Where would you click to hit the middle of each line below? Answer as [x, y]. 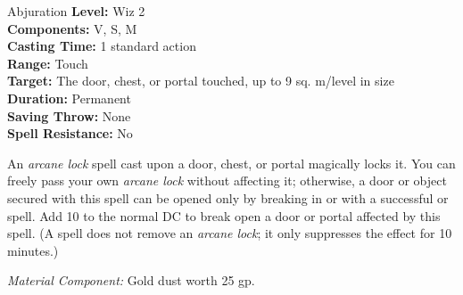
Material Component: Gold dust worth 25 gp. [131, 280]
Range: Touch [48, 63]
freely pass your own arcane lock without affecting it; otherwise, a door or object [227, 180]
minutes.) [33, 250]
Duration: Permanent [69, 98]
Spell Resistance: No [70, 133]
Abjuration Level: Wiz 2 [76, 11]
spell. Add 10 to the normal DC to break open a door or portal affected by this [224, 215]
